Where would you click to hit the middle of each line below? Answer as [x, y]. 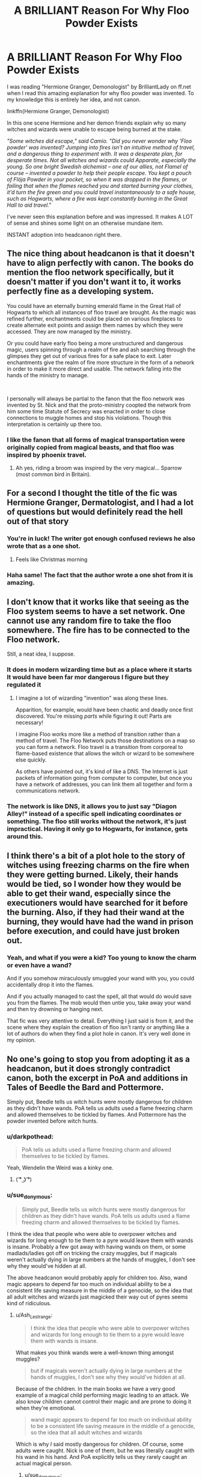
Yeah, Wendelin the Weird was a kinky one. [60, 1168]
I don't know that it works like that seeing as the [98, 602]
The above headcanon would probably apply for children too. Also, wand [97, 1278]
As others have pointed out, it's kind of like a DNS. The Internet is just [102, 771]
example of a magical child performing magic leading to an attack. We [102, 1395]
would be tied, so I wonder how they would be [94, 884]
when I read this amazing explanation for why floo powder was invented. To [100, 93]
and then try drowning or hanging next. [55, 1009]
